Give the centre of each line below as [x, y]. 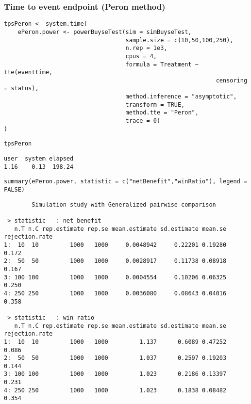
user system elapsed [39, 159]
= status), [21, 89]
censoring [232, 80]
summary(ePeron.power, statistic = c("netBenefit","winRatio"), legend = [126, 182]
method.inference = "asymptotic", [181, 97]
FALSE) [14, 190]
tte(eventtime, [28, 73]
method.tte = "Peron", [162, 113]
